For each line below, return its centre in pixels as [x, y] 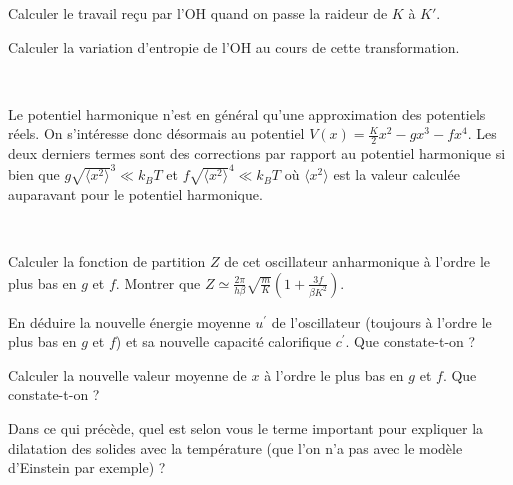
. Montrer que [158, 282]
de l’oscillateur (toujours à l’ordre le [381, 321]
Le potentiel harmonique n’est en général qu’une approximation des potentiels [247, 113]
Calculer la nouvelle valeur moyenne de [127, 374]
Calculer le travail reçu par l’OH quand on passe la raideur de [198, 13]
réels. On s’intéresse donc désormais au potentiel [156, 133]
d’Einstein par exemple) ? [87, 467]
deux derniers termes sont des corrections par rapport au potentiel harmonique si [257, 153]
